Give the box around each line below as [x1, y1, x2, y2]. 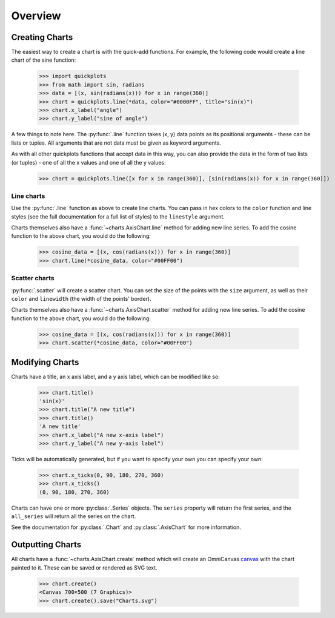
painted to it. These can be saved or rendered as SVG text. [11, 564, 158, 571]
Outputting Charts [11, 539, 82, 550]
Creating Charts [11, 32, 73, 42]
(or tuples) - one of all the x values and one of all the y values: [11, 159, 166, 166]
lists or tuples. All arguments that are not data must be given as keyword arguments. [11, 139, 221, 146]
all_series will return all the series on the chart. [11, 513, 136, 520]
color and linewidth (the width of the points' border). [11, 295, 151, 302]
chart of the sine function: [11, 56, 76, 64]
